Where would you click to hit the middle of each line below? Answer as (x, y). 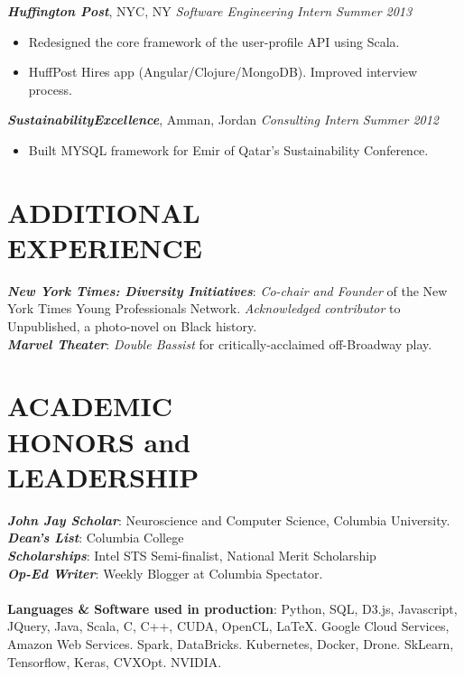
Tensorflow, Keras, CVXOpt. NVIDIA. (115, 661)
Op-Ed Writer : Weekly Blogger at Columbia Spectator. (165, 573)
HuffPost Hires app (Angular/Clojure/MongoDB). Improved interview (223, 72)
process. (50, 89)
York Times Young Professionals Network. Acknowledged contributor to (204, 308)
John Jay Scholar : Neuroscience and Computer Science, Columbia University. (229, 519)
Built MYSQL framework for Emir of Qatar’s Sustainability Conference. (228, 149)
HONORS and (99, 441)
